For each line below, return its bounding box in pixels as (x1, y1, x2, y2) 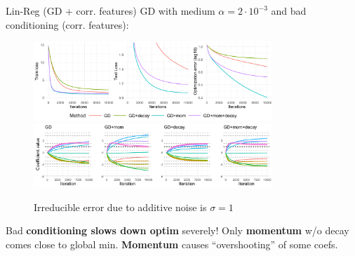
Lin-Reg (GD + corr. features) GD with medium (6, 4, 215, 18)
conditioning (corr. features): (6, 17, 129, 32)
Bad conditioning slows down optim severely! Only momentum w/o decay (6, 223, 349, 238)
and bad (271, 4, 307, 18)
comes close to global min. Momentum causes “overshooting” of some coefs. (6, 236, 338, 251)
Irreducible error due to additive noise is (34, 199, 207, 214)
